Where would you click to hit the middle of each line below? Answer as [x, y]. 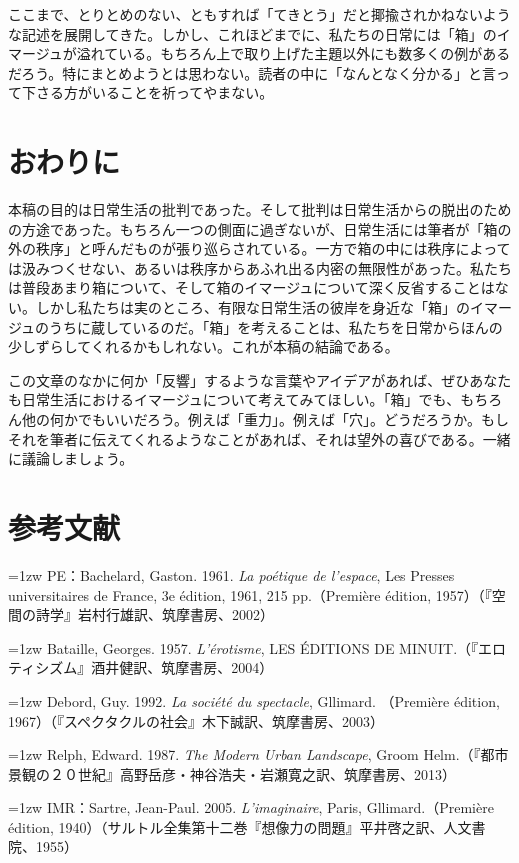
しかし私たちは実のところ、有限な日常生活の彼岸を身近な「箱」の [252, 307]
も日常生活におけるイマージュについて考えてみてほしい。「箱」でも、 [234, 399]
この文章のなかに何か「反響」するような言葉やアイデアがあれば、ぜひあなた [260, 379]
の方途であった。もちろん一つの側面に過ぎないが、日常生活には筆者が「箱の [260, 228]
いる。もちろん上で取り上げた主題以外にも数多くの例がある [314, 53]
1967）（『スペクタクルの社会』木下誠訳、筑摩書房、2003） [196, 720]
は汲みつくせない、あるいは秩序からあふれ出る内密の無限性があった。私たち [260, 267]
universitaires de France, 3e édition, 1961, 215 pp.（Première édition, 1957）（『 [250, 594]
